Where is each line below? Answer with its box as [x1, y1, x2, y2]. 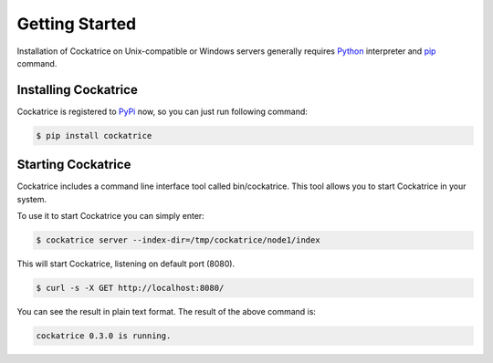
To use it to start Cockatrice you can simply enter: [16, 211, 205, 222]
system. [16, 193, 47, 204]
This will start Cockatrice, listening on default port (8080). [16, 258, 236, 269]
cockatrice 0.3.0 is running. [36, 331, 172, 341]
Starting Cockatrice [16, 157, 131, 172]
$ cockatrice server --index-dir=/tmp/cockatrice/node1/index [36, 235, 320, 245]
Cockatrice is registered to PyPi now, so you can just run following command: [16, 106, 308, 117]
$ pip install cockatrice [36, 130, 152, 140]
